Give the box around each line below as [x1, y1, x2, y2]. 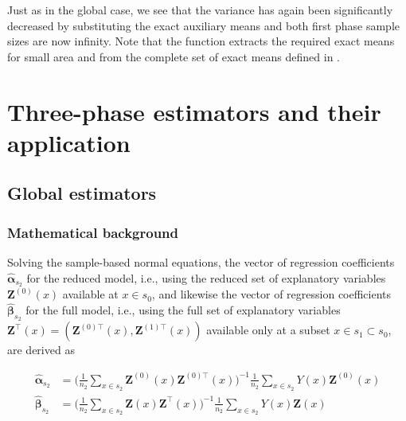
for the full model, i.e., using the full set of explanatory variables [25, 302, 341, 318]
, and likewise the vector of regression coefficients [151, 286, 392, 302]
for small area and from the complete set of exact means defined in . [7, 48, 340, 64]
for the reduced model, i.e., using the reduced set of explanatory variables [26, 269, 386, 286]
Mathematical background [7, 222, 179, 242]
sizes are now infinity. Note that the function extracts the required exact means [7, 33, 395, 49]
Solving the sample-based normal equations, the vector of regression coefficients [7, 253, 395, 270]
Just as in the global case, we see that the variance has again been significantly [7, 2, 393, 18]
